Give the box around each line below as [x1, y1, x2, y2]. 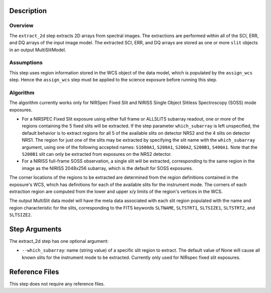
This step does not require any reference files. [9, 280, 105, 286]
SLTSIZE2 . [9, 212, 32, 218]
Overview [9, 22, 34, 29]
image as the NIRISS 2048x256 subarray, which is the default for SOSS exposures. [22, 165, 193, 171]
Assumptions [9, 59, 43, 66]
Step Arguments [9, 225, 62, 233]
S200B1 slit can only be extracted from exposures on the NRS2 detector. [22, 151, 172, 157]
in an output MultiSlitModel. [9, 47, 66, 53]
